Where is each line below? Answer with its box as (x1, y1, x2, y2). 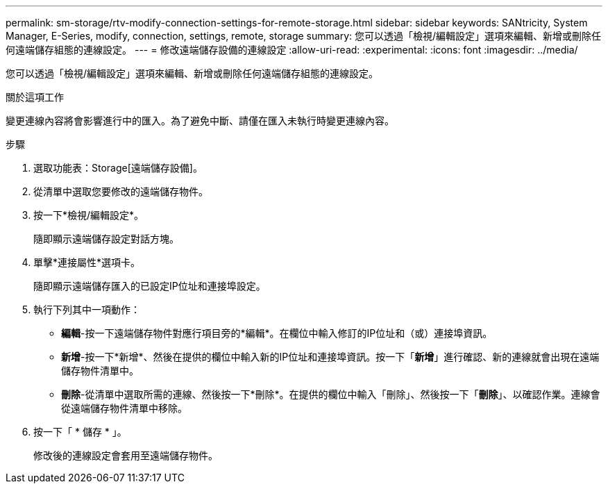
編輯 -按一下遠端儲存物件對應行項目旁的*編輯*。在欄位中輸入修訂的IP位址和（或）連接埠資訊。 (61, 327, 493, 339)
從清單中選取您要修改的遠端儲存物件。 (33, 185, 208, 197)
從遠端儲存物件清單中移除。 (61, 402, 187, 414)
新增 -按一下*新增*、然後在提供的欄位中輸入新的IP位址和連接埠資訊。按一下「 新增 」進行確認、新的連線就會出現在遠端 (61, 351, 600, 363)
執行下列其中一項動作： (33, 304, 140, 315)
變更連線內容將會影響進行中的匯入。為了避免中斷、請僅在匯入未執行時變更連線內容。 (6, 115, 394, 126)
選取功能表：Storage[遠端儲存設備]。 (33, 162, 203, 174)
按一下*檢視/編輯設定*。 (33, 209, 144, 221)
